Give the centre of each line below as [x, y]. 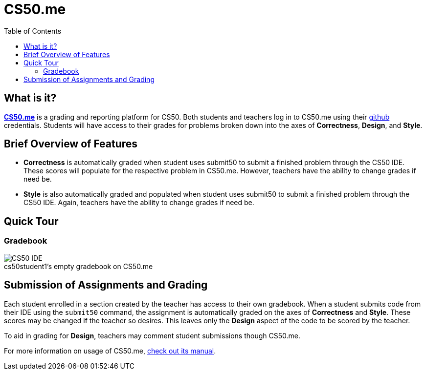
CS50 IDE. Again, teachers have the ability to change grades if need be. [139, 203]
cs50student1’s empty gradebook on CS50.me [78, 266]
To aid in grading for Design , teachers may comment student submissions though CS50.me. [152, 335]
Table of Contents [33, 31]
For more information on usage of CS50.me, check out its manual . [110, 351]
